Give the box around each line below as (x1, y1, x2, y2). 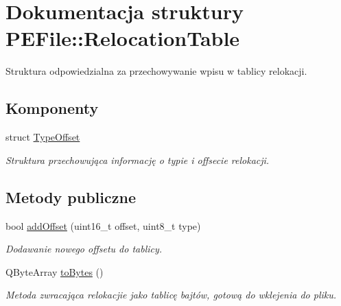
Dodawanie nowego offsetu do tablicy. (5, 242, 163, 256)
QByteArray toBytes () (5, 264, 104, 279)
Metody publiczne (5, 186, 136, 207)
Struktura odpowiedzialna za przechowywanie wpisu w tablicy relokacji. (5, 64, 307, 78)
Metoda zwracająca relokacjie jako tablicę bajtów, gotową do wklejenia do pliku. (5, 287, 337, 302)
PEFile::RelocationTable (5, 24, 240, 52)
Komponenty (5, 97, 99, 119)
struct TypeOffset (5, 130, 80, 144)
